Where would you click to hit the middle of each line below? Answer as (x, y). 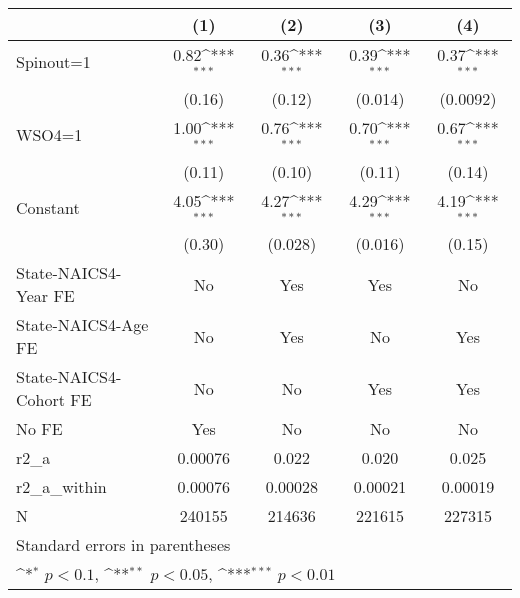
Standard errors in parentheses (123, 545)
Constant (48, 207)
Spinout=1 (53, 62)
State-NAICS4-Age (82, 325)
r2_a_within (61, 487)
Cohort (40, 400)
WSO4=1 (49, 135)
